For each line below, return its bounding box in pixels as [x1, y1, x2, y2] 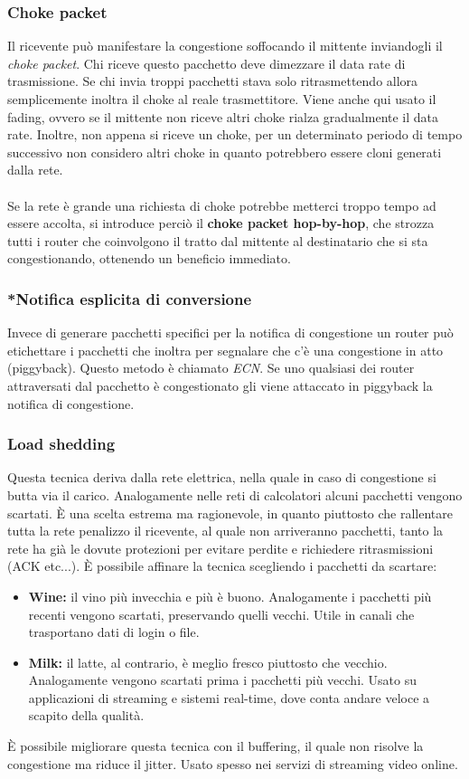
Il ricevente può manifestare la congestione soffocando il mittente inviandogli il [7, 36, 443, 55]
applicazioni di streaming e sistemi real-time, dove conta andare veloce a [28, 688, 430, 707]
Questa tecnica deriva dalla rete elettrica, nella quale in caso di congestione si [7, 468, 436, 487]
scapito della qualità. [28, 706, 145, 725]
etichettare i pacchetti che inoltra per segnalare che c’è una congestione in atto [7, 340, 444, 359]
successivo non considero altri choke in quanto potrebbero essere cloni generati [7, 142, 442, 161]
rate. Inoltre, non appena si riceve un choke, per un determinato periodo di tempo [7, 125, 463, 144]
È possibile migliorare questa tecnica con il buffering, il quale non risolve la [7, 736, 424, 755]
